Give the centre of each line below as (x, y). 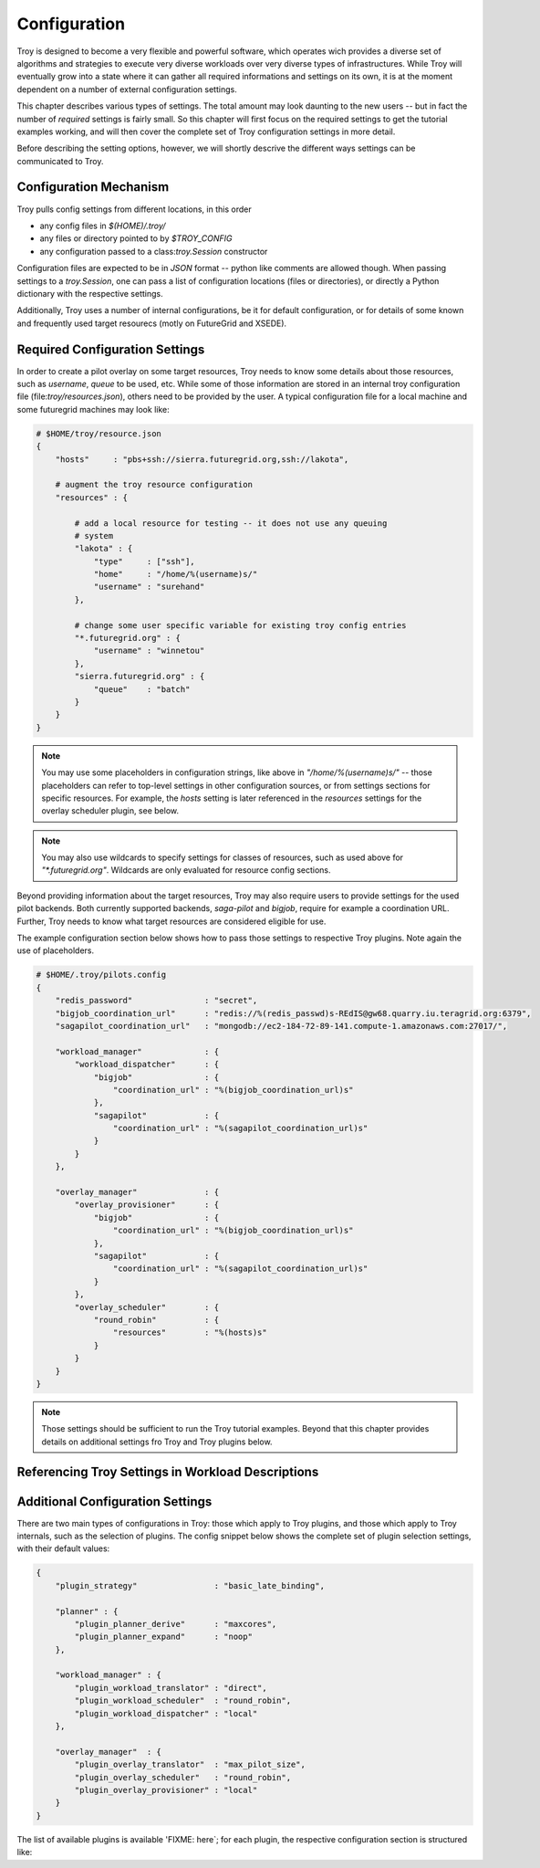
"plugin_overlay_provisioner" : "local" (166, 1790)
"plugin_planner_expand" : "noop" (163, 1637)
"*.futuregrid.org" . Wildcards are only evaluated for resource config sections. (187, 870)
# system (94, 535)
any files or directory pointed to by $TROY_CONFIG (136, 238)
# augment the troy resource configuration (154, 485)
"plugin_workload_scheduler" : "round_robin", (183, 1701)
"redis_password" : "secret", (156, 1001)
